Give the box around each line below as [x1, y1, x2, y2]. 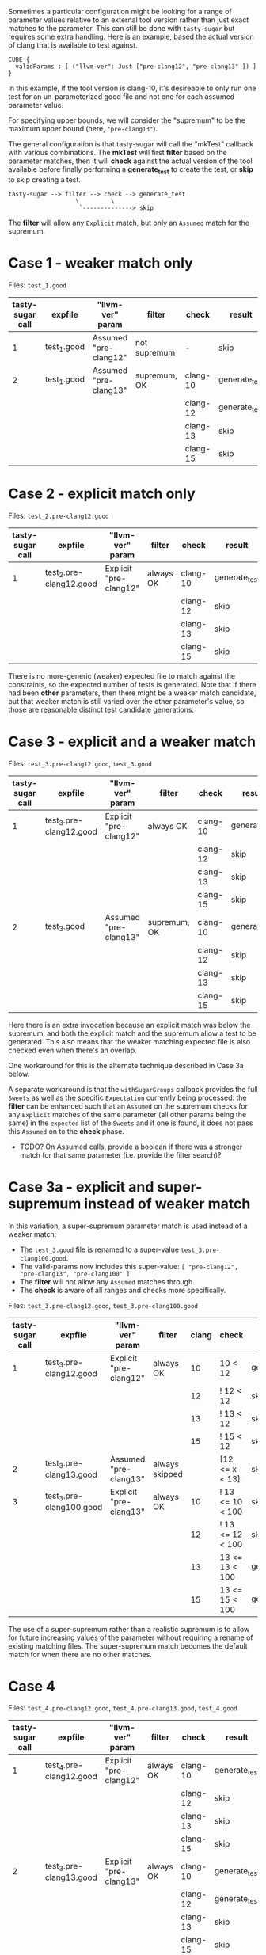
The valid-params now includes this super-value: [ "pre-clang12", [19, 1261, 239, 1271]
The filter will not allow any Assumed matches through [19, 1276, 193, 1286]
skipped [153, 1468, 184, 1479]
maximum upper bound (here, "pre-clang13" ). [8, 124, 158, 133]
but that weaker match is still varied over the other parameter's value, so [8, 696, 245, 706]
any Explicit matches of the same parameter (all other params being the [8, 1109, 247, 1119]
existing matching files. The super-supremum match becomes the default [8, 1641, 248, 1650]
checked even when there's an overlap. [8, 1045, 137, 1055]
